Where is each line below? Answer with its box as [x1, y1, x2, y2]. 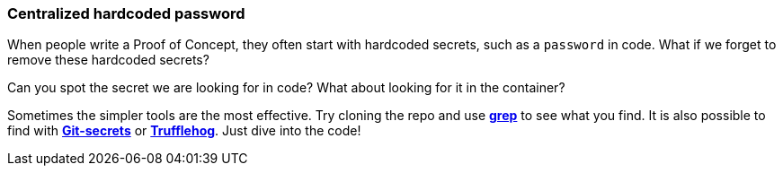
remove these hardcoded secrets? [7, 52, 209, 68]
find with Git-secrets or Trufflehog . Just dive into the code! [7, 123, 361, 139]
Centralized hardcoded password [7, 4, 245, 22]
